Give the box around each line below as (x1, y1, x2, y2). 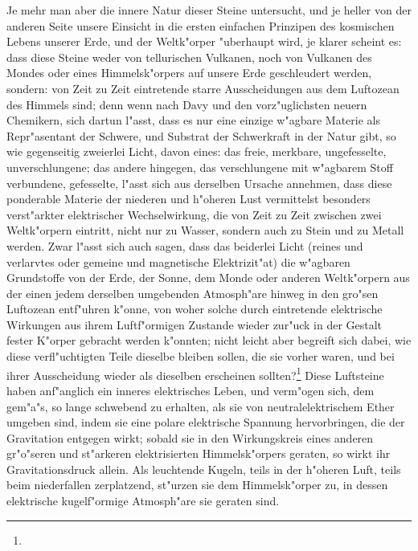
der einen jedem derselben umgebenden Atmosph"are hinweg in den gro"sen (6, 284, 379, 301)
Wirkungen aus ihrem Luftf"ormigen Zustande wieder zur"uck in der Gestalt (6, 316, 383, 333)
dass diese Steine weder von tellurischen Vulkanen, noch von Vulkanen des (6, 48, 372, 65)
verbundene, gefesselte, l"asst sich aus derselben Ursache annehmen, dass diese (6, 174, 392, 191)
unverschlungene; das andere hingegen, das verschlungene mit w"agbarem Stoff (6, 158, 393, 175)
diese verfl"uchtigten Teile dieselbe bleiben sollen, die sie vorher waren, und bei (6, 348, 395, 365)
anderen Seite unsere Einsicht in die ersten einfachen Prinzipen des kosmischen (6, 17, 395, 34)
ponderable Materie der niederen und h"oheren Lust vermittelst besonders (6, 190, 371, 207)
